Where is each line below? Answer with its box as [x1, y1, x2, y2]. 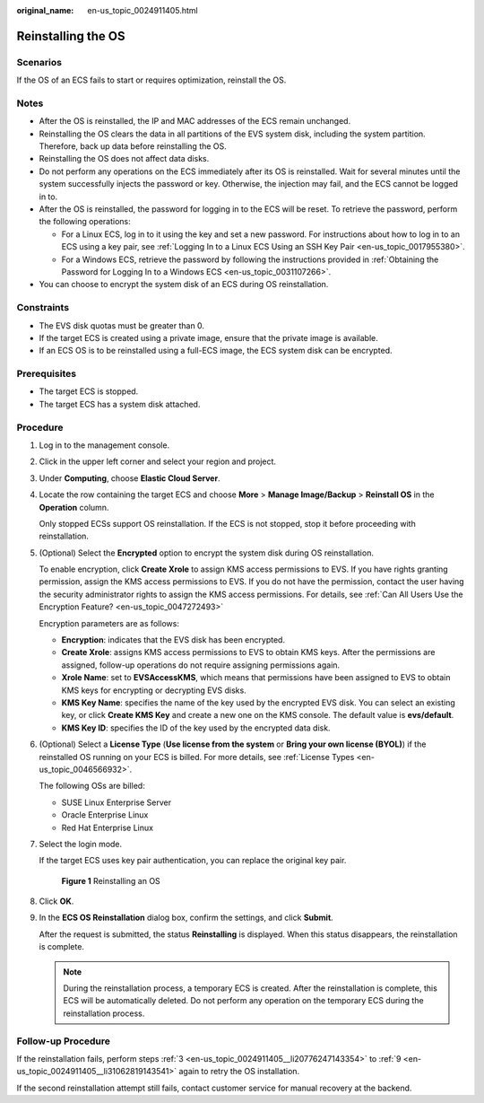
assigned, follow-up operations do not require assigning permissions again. [61, 660, 341, 670]
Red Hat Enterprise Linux [61, 822, 154, 833]
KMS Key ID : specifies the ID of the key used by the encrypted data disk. [61, 722, 331, 733]
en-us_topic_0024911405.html [87, 5, 198, 15]
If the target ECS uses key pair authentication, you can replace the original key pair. [39, 855, 347, 866]
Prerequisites [16, 368, 76, 381]
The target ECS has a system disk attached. [39, 398, 201, 409]
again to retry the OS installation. [178, 1066, 300, 1077]
